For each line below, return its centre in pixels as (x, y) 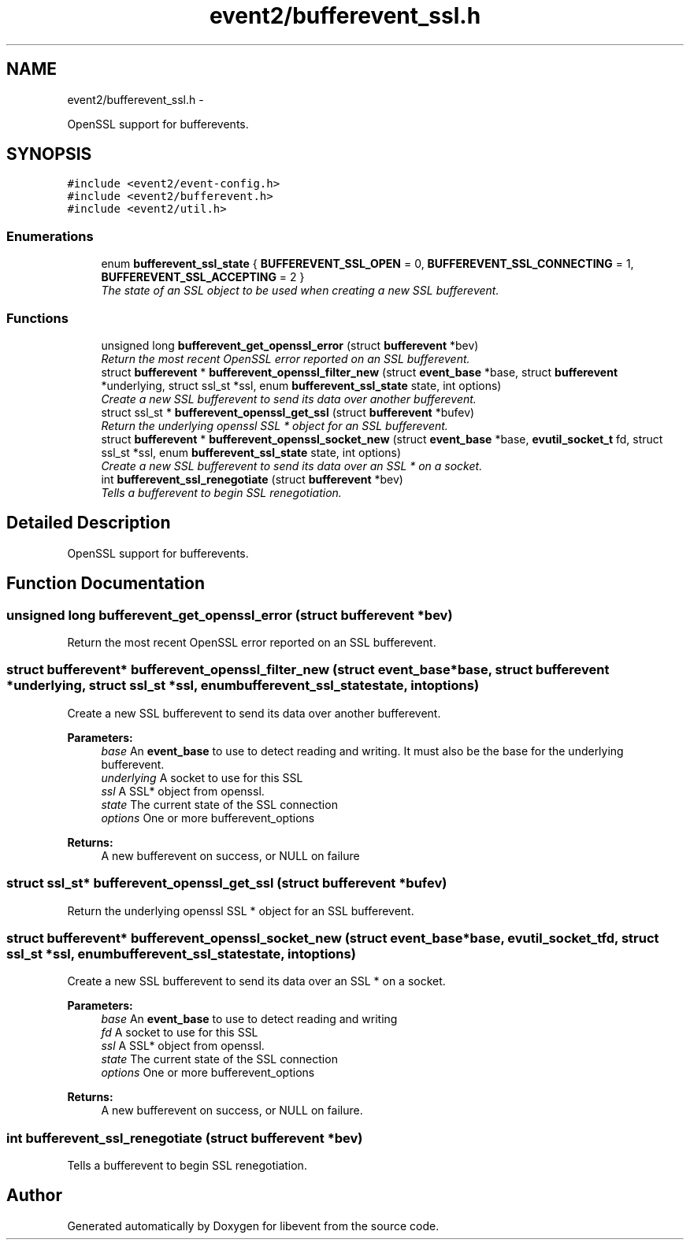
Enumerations (50, 236)
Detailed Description (89, 523)
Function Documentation (106, 584)
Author (34, 1196)
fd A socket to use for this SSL (180, 1033)
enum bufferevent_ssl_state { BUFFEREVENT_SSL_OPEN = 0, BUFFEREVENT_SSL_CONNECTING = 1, (367, 264)
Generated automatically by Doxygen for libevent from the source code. (253, 1226)
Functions (37, 318)
